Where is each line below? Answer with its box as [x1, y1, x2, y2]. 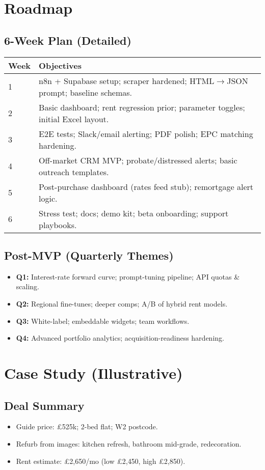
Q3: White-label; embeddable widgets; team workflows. [16, 315, 190, 326]
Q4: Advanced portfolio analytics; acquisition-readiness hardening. [16, 333, 224, 343]
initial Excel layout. [39, 113, 109, 125]
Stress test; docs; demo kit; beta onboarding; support [39, 207, 229, 219]
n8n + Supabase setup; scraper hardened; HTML [39, 74, 215, 87]
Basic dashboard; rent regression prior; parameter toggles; [39, 101, 245, 113]
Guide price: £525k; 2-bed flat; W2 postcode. [16, 421, 158, 432]
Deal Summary [4, 397, 85, 413]
